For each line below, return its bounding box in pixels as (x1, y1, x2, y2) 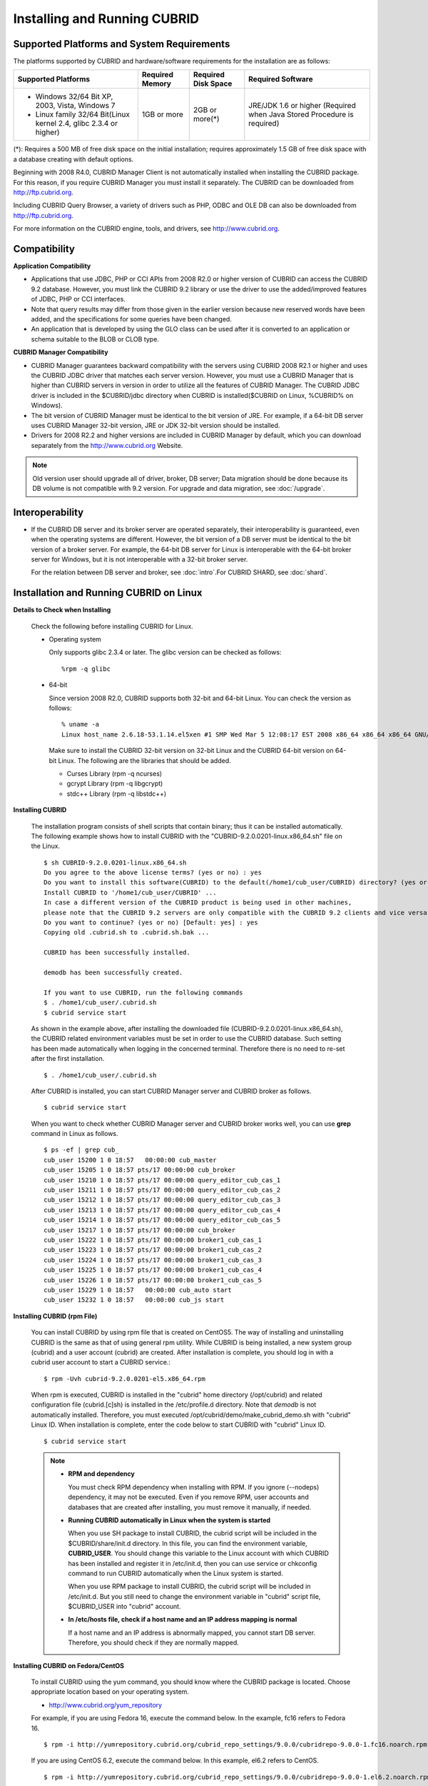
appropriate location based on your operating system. (31, 1687, 189, 1696)
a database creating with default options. (13, 154, 134, 164)
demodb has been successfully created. (44, 969, 183, 977)
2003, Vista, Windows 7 (35, 101, 116, 111)
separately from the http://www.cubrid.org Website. (31, 441, 183, 449)
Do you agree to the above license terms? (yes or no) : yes (44, 869, 262, 877)
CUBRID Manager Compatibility (13, 348, 108, 356)
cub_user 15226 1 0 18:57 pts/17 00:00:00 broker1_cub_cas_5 (44, 1276, 262, 1284)
